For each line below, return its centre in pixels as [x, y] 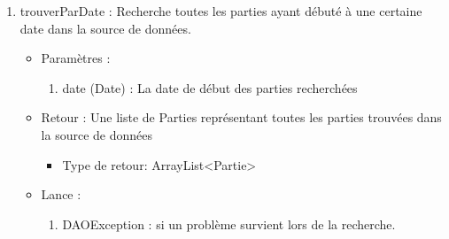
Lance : [61, 194]
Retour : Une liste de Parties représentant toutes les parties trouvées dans [241, 117]
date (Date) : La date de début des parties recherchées [210, 87]
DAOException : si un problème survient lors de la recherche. [229, 224]
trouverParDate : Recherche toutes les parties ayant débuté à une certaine [221, 11]
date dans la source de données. [105, 28]
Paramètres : [76, 58]
